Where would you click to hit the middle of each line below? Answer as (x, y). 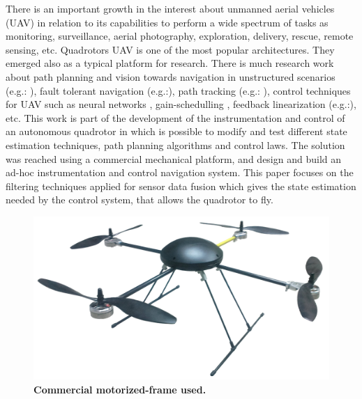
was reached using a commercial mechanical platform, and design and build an (174, 158)
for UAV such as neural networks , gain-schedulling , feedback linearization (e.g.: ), (181, 104)
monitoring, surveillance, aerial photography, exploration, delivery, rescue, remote (180, 36)
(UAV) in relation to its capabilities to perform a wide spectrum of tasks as (167, 22)
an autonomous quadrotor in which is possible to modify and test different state (176, 131)
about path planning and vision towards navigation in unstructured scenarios (171, 76)
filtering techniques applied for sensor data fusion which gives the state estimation (181, 186)
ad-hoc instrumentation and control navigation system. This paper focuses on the (180, 172)
